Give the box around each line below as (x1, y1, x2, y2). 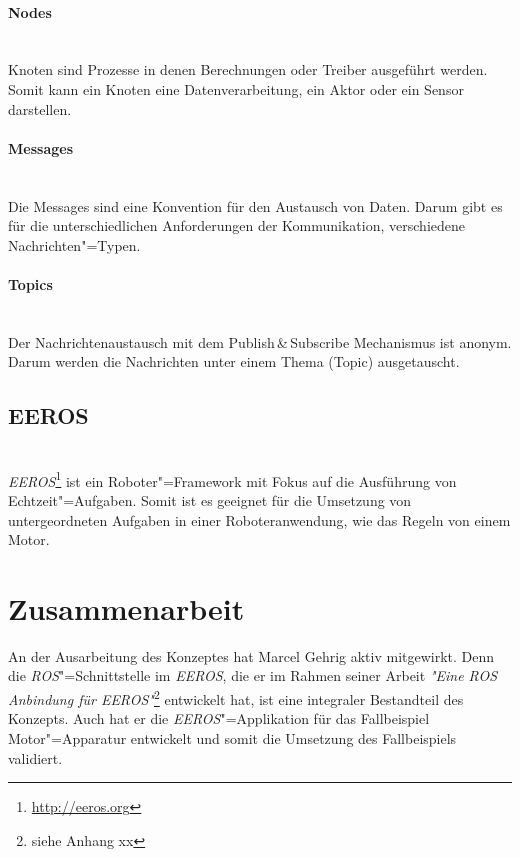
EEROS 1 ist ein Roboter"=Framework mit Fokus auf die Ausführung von (8, 467, 457, 491)
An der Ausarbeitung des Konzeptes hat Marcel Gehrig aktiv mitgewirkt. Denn (8, 645, 495, 666)
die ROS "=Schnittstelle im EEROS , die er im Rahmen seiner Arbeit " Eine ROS (8, 665, 498, 686)
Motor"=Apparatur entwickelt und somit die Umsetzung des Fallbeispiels (8, 727, 457, 748)
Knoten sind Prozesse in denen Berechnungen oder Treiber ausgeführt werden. (8, 59, 488, 80)
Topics (8, 273, 53, 294)
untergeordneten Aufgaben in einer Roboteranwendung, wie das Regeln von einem (8, 509, 511, 530)
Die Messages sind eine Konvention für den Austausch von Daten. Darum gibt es (8, 195, 503, 216)
